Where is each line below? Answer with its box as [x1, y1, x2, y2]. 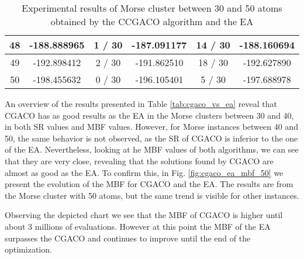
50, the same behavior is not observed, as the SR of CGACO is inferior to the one [5, 132, 298, 144]
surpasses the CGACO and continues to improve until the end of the [5, 232, 251, 244]
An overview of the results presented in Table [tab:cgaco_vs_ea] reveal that [5, 98, 277, 109]
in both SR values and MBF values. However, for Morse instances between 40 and [5, 120, 298, 133]
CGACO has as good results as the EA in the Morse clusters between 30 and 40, [5, 109, 294, 121]
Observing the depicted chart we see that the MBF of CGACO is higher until [5, 209, 283, 221]
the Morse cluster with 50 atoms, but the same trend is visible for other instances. [5, 189, 299, 201]
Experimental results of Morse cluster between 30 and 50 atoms [22, 1, 282, 15]
